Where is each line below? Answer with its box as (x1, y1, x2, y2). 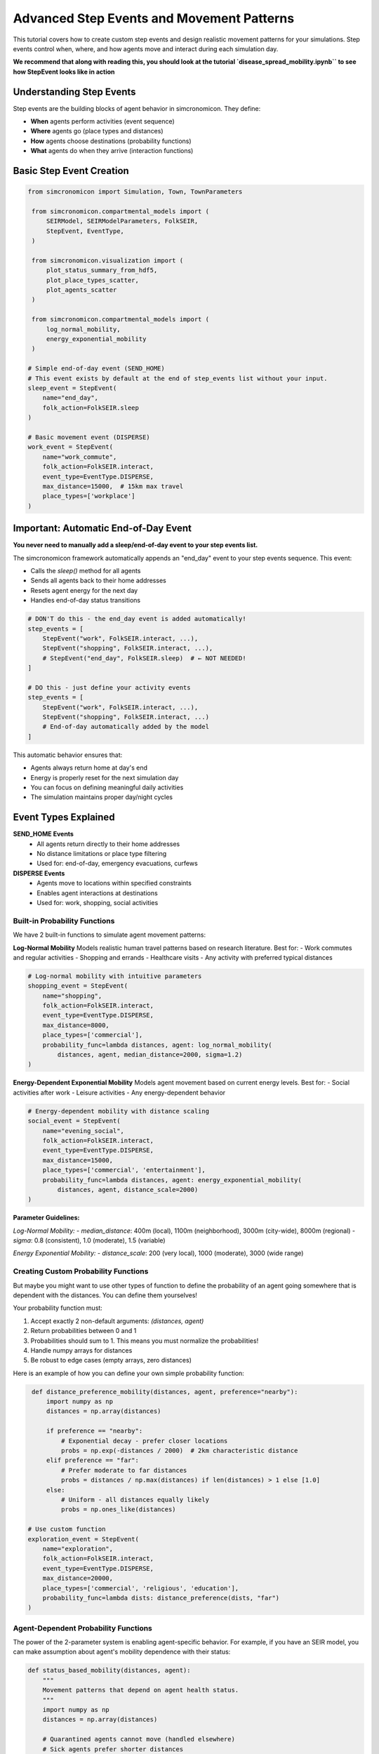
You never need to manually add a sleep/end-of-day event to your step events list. (13, 541, 258, 549)
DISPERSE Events (13, 869, 65, 877)
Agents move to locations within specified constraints (36, 879, 192, 888)
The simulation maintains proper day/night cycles (30, 793, 173, 801)
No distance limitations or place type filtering (36, 850, 167, 858)
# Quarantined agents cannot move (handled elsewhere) (42, 1735, 235, 1743)
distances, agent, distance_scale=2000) (57, 1186, 199, 1193)
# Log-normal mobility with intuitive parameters (27, 972, 202, 980)
